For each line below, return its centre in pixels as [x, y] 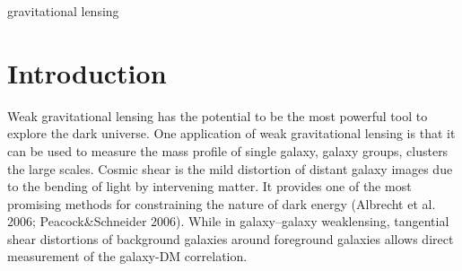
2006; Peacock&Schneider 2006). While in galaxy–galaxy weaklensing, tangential [228, 221]
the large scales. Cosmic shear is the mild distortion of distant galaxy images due [230, 168]
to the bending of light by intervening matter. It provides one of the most [209, 186]
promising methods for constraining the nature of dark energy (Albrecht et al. [222, 203]
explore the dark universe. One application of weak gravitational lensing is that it [231, 133]
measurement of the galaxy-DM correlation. [127, 256]
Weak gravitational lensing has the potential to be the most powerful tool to [218, 115]
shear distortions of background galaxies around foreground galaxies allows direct [231, 238]
